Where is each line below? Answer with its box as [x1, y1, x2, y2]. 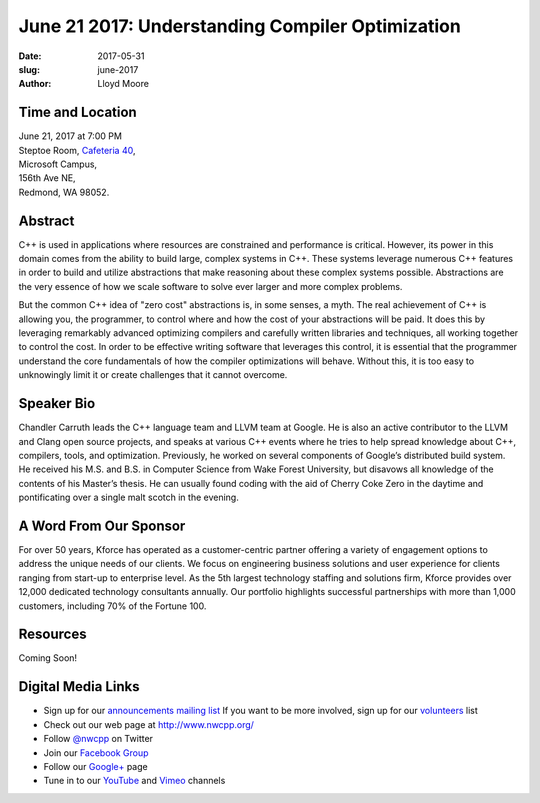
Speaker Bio [18, 395, 96, 412]
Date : [18, 50, 42, 62]
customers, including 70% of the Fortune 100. [18, 600, 207, 612]
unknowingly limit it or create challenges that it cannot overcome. [18, 369, 288, 381]
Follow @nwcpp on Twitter [43, 733, 154, 745]
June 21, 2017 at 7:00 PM [18, 130, 122, 142]
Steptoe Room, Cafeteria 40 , [18, 144, 136, 156]
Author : [18, 78, 52, 90]
